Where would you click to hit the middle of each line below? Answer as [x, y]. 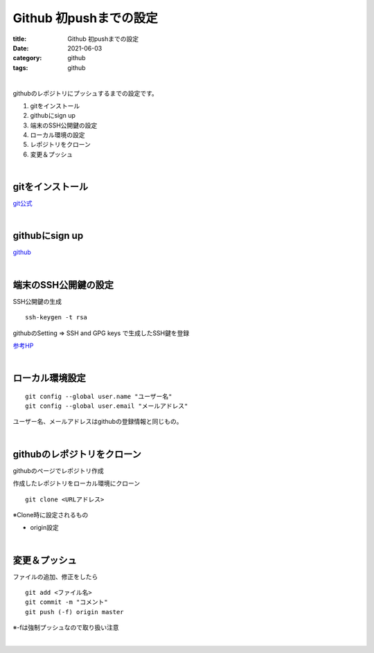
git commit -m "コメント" [66, 602]
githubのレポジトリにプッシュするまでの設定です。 [86, 93]
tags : [20, 68]
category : [27, 58]
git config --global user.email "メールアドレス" [107, 406]
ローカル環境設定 [49, 378]
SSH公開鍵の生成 [37, 301]
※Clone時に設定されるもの [51, 515]
